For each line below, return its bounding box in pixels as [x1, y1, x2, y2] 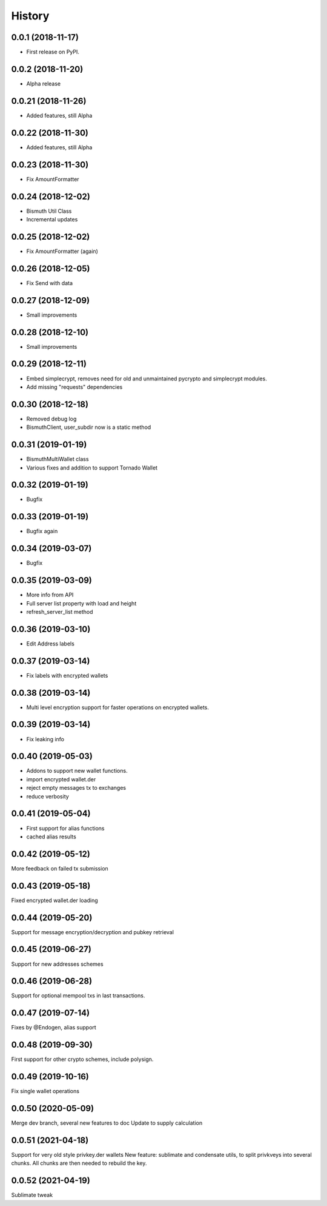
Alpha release [26, 79, 61, 87]
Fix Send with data [26, 279, 73, 286]
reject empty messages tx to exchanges [26, 784, 127, 792]
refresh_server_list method [26, 608, 93, 615]
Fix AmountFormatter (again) [26, 248, 98, 255]
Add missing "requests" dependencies [26, 383, 123, 391]
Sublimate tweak [11, 1191, 53, 1199]
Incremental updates [26, 215, 78, 223]
